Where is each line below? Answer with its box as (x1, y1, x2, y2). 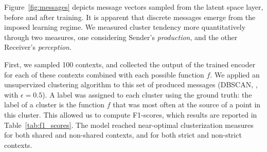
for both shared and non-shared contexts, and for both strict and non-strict (4, 129, 242, 140)
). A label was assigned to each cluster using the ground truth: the (42, 89, 252, 100)
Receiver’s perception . (4, 42, 72, 52)
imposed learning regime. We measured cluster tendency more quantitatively (4, 22, 246, 32)
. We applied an (210, 69, 260, 80)
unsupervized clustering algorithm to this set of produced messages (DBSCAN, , (4, 79, 258, 90)
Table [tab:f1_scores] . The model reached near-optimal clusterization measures (4, 119, 254, 130)
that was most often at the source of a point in (113, 99, 261, 110)
